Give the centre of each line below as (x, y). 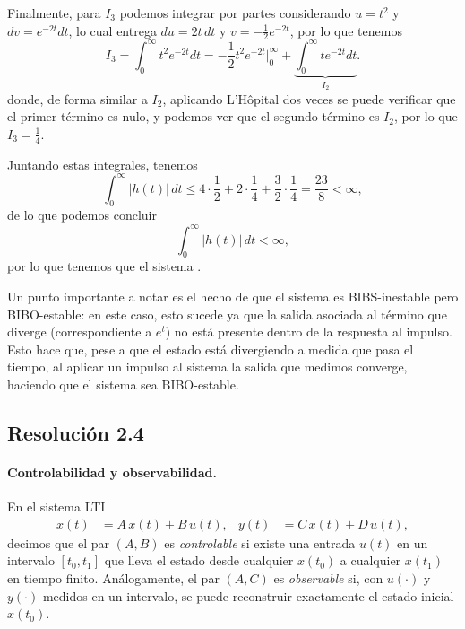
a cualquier (370, 560)
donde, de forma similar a (77, 98)
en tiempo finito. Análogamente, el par (113, 577)
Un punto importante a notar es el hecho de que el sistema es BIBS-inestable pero (233, 296)
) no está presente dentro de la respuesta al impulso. (309, 332)
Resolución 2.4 (76, 432)
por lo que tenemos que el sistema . (104, 266)
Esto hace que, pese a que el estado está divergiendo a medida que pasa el (211, 349)
